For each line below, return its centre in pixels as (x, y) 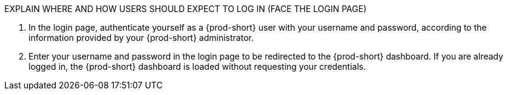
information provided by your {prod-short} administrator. (141, 38)
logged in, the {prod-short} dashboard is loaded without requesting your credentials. (197, 66)
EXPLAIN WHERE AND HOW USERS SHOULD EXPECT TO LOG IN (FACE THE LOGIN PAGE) (186, 9)
